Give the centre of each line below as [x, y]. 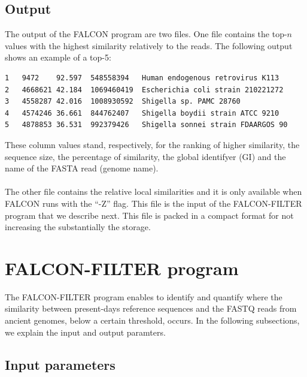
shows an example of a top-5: [58, 57]
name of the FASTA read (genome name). [82, 168]
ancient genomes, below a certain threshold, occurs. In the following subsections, [152, 320]
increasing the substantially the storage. [78, 227]
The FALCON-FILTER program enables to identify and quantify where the [144, 296]
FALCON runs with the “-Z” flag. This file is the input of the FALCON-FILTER [153, 203]
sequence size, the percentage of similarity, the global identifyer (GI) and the [145, 156]
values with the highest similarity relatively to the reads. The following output [149, 45]
